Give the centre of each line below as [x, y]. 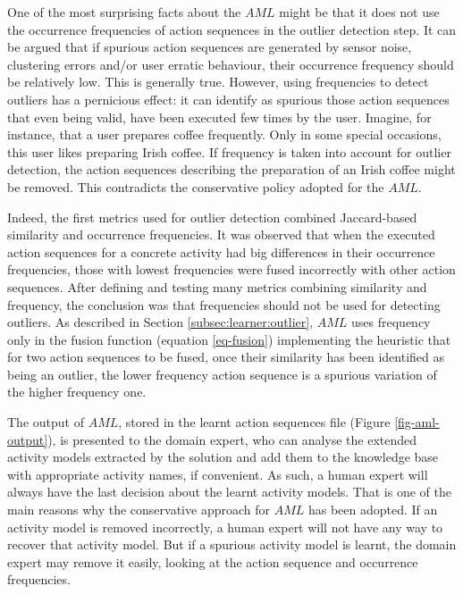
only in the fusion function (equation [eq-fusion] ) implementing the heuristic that [229, 339]
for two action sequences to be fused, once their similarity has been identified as [226, 357]
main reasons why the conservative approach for [139, 510]
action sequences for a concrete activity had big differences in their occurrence [221, 251]
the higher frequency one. [77, 392]
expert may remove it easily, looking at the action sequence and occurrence [213, 561]
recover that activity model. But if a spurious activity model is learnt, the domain [232, 544]
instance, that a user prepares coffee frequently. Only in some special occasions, [224, 134]
